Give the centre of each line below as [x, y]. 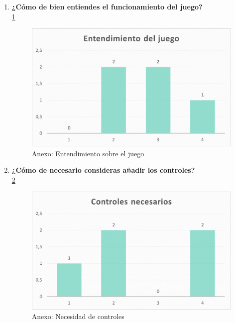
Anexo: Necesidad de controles [78, 316]
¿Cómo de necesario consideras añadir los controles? [103, 170]
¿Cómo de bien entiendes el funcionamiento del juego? [107, 6]
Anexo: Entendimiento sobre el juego [88, 153]
